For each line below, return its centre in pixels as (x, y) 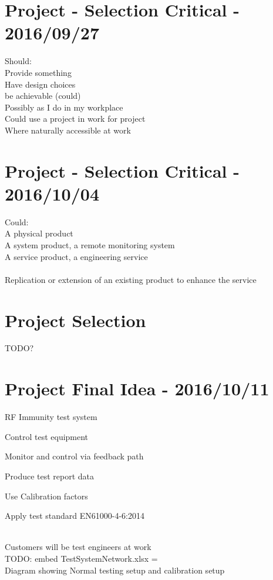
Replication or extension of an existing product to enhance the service (131, 279)
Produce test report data (50, 476)
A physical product (39, 233)
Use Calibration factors (46, 496)
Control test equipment (47, 436)
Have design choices (40, 84)
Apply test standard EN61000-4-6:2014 (75, 516)
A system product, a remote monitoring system (90, 244)
